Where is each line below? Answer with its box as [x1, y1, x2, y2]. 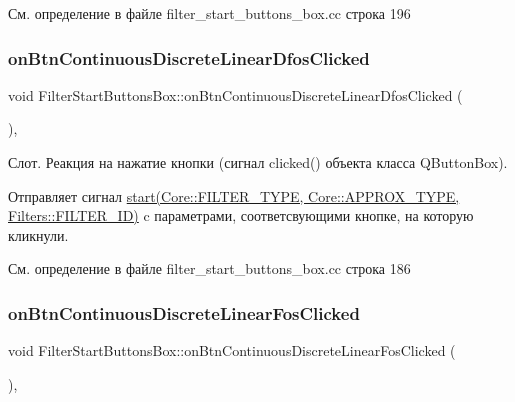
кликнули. [8, 224, 69, 245]
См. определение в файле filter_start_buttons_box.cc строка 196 [8, 3, 411, 23]
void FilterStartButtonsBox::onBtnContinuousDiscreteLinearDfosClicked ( [8, 84, 463, 105]
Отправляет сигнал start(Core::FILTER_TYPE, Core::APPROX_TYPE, [8, 185, 460, 206]
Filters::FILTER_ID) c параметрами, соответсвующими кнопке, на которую [8, 205, 474, 226]
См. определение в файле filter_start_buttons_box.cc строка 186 [8, 258, 411, 279]
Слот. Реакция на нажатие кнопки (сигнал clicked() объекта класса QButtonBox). [8, 152, 508, 172]
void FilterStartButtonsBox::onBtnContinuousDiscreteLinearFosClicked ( [8, 340, 456, 361]
